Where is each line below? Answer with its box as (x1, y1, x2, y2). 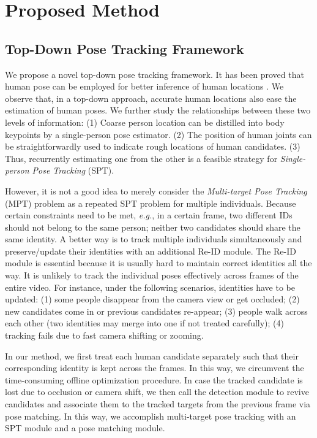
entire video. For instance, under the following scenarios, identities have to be (5, 280, 295, 293)
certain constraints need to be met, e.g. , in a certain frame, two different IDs (5, 209, 293, 221)
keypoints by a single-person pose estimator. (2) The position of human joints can (5, 128, 312, 140)
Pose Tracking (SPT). (32, 164, 114, 177)
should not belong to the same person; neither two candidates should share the (5, 220, 300, 233)
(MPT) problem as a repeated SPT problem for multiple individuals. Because (5, 196, 296, 209)
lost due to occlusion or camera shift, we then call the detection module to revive (5, 385, 309, 398)
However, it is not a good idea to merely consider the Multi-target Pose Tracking (5, 184, 307, 197)
